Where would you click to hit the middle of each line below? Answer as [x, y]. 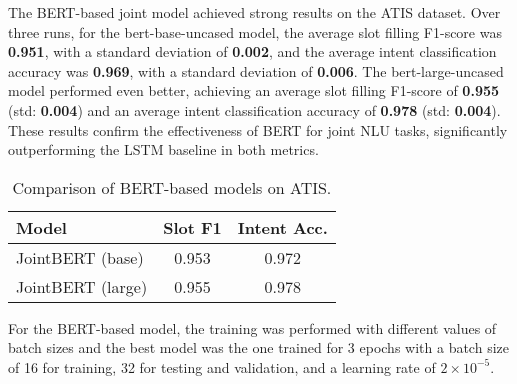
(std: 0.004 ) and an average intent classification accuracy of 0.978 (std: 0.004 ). [254, 109]
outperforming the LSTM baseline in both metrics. [163, 149]
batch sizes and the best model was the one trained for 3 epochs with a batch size [258, 347]
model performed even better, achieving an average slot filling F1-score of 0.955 [254, 90]
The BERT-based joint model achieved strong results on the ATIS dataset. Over [254, 12]
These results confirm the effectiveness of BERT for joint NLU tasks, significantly [258, 129]
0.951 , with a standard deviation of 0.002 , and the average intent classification [252, 51]
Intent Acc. [282, 227]
